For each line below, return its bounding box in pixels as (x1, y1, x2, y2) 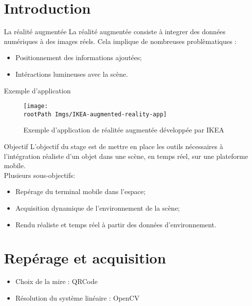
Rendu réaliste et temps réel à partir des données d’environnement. (15, 219, 216, 229)
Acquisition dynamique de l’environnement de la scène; (15, 202, 180, 213)
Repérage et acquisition (4, 248, 166, 268)
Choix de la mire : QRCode (15, 276, 98, 286)
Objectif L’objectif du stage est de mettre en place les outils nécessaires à (4, 141, 223, 151)
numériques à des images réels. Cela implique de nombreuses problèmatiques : (4, 36, 237, 46)
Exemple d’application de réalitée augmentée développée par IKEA (23, 125, 224, 135)
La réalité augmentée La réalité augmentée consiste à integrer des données (4, 26, 226, 37)
